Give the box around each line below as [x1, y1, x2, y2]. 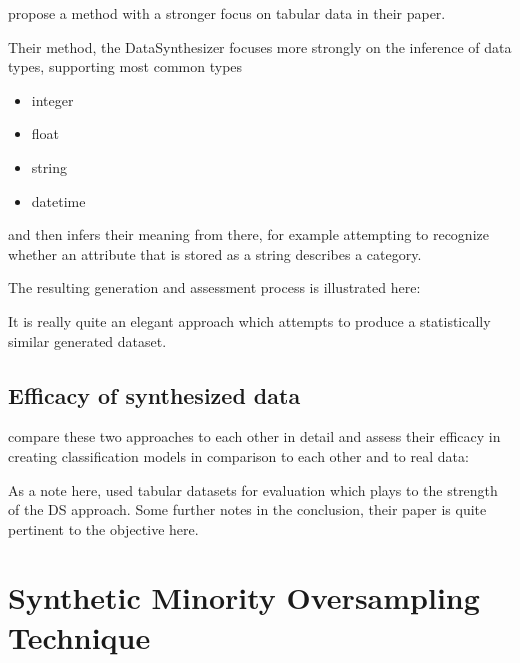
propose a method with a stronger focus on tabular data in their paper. [8, 3, 446, 23]
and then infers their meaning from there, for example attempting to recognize [8, 224, 489, 245]
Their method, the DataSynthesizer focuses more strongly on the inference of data [8, 36, 512, 57]
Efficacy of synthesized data [8, 379, 301, 410]
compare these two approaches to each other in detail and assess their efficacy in [8, 426, 501, 447]
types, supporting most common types [8, 56, 243, 77]
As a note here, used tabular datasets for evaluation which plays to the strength [8, 479, 498, 500]
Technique [8, 616, 151, 657]
